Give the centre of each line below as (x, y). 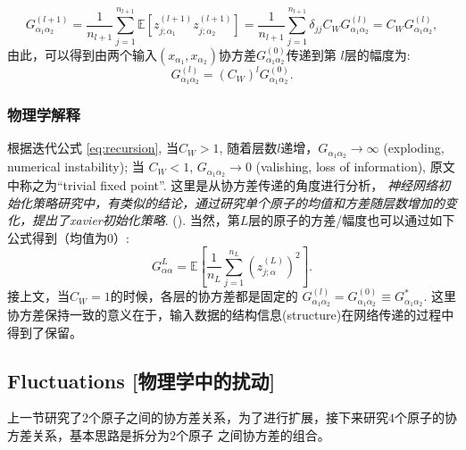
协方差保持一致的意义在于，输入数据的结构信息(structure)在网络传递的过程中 (231, 314)
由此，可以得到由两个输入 (82, 54)
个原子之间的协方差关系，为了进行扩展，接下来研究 (238, 417)
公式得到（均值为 (57, 237)
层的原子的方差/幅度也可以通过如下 (352, 220)
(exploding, (414, 148)
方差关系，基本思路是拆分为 (88, 434)
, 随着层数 (248, 148)
